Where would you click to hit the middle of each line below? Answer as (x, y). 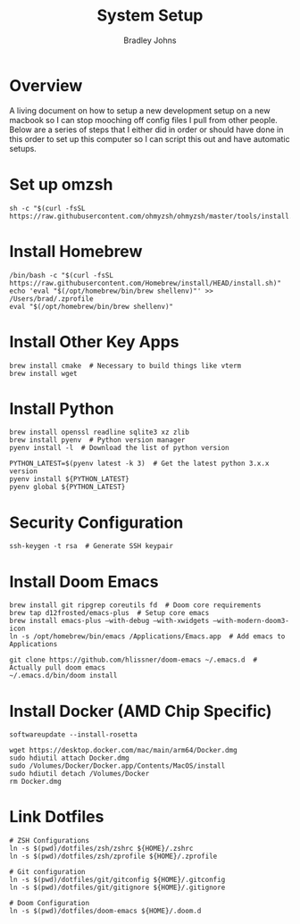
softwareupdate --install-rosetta (74, 735)
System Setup (150, 16)
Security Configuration (96, 522)
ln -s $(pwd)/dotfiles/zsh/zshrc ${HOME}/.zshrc (101, 849)
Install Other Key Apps (95, 341)
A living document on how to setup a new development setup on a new (140, 110)
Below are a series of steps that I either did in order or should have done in (146, 129)
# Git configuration (48, 872)
